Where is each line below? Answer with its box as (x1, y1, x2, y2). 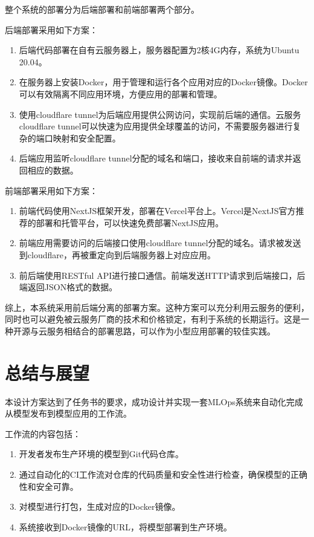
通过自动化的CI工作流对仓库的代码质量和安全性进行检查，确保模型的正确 (19, 467, 307, 480)
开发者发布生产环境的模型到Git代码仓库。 (19, 447, 184, 460)
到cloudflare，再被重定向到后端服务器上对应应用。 (19, 248, 216, 261)
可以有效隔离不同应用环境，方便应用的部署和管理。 (19, 87, 222, 100)
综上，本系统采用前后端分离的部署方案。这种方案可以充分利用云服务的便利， (5, 301, 309, 313)
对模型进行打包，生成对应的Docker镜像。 (19, 500, 181, 513)
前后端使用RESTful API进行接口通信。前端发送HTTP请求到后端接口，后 (19, 268, 306, 281)
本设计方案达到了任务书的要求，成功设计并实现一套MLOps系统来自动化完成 (5, 395, 303, 408)
